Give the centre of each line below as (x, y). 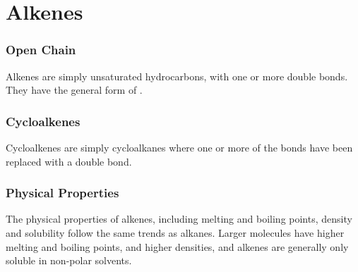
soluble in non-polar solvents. (69, 260)
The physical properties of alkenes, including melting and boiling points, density (179, 219)
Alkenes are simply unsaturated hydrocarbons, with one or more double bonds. (177, 76)
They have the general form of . (74, 90)
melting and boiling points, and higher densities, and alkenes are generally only (177, 246)
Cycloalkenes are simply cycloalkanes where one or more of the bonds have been (179, 147)
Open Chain (41, 50)
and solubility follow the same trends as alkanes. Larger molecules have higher (175, 233)
